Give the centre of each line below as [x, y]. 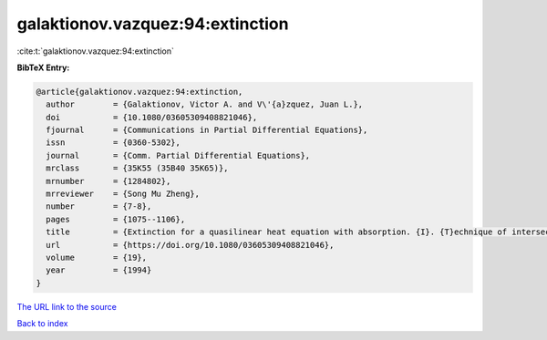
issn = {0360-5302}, [114, 143]
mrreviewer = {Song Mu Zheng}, [123, 194]
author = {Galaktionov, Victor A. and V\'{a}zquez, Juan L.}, [205, 104]
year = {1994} [99, 270]
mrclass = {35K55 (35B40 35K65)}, [137, 168]
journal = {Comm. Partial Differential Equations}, [178, 155]
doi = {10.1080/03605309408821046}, [152, 117]
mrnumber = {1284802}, [108, 181]
